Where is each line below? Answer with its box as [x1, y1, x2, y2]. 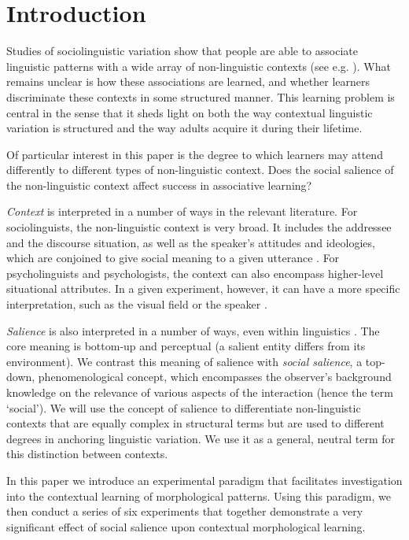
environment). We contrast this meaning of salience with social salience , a [6, 353, 363, 369]
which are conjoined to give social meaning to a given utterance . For [6, 250, 340, 266]
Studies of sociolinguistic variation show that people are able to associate [6, 43, 358, 59]
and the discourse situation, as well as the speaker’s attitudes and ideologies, [6, 234, 375, 250]
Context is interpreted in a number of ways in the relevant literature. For [6, 203, 358, 220]
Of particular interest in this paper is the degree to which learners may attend [6, 146, 383, 162]
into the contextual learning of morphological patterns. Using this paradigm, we [6, 487, 391, 504]
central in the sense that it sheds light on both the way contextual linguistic [6, 104, 373, 120]
